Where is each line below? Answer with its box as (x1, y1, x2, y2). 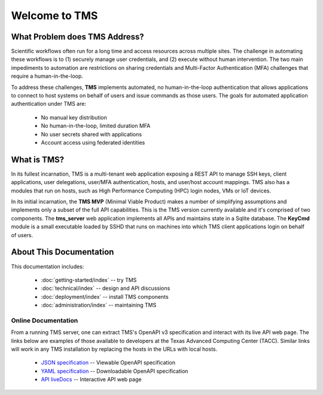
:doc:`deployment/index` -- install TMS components (41, 293, 169, 300)
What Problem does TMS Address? (11, 32, 144, 42)
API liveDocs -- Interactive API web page (41, 376, 142, 383)
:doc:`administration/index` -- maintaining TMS (41, 302, 157, 309)
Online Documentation (11, 316, 78, 324)
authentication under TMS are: (11, 100, 87, 108)
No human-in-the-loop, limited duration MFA (41, 123, 151, 130)
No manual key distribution (41, 114, 108, 121)
